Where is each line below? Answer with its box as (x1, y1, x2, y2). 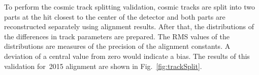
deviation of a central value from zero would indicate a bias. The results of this (4, 50, 250, 61)
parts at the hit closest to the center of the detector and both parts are (4, 11, 225, 22)
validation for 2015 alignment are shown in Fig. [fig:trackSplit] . (4, 60, 202, 71)
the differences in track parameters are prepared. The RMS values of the (4, 31, 230, 41)
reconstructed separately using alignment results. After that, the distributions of (4, 21, 254, 32)
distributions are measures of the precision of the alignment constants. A (4, 41, 231, 51)
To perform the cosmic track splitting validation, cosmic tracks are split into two (4, 2, 255, 12)
